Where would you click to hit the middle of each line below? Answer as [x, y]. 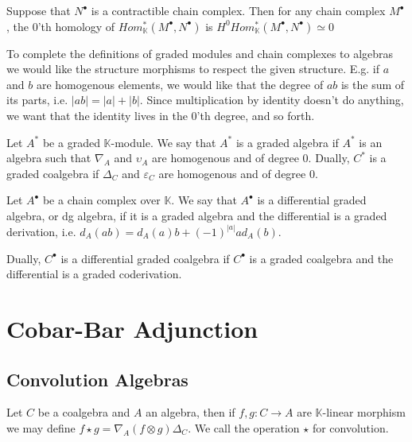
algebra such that [49, 158]
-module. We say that [163, 142]
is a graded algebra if [287, 142]
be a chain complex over [101, 200]
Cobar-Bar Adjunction [132, 328]
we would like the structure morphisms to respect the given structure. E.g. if [193, 69]
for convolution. [350, 427]
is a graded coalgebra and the [321, 258]
